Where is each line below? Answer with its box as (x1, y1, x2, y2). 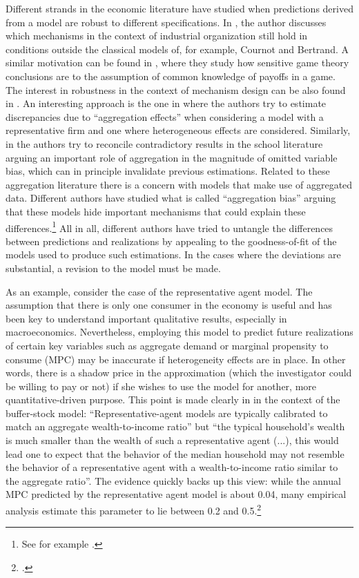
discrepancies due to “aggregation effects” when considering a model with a (6, 109, 324, 124)
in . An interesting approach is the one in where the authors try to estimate (6, 96, 327, 110)
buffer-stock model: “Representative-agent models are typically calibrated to (6, 405, 328, 420)
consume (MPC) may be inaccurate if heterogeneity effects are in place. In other (6, 351, 346, 366)
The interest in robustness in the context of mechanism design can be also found (6, 82, 346, 97)
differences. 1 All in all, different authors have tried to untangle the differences (6, 218, 333, 235)
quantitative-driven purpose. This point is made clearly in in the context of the (6, 392, 340, 407)
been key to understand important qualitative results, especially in (6, 311, 287, 325)
